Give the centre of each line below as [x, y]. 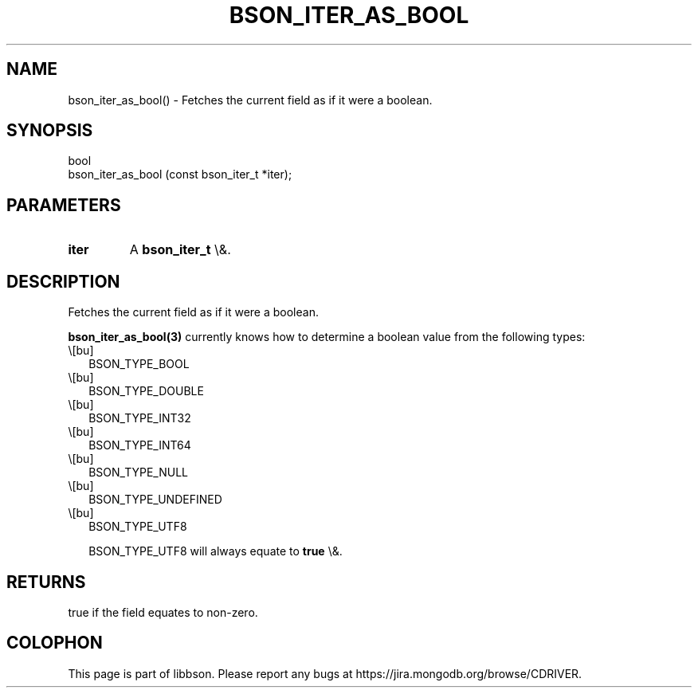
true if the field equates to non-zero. [163, 612]
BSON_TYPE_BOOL [139, 364]
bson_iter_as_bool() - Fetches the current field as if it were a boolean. [250, 100]
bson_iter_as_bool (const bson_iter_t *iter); [180, 174]
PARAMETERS [64, 205]
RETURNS [46, 582]
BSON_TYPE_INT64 [140, 445]
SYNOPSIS [50, 131]
